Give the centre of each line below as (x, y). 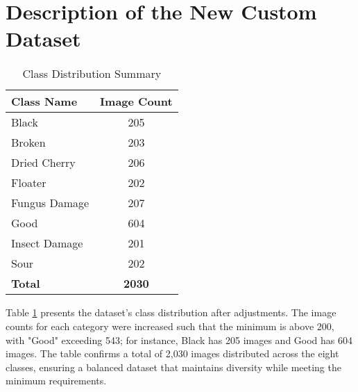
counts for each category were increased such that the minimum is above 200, (170, 326)
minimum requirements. (56, 381)
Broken (28, 142)
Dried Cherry (43, 163)
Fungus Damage (50, 203)
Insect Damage (47, 243)
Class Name (44, 101)
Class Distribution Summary (92, 74)
